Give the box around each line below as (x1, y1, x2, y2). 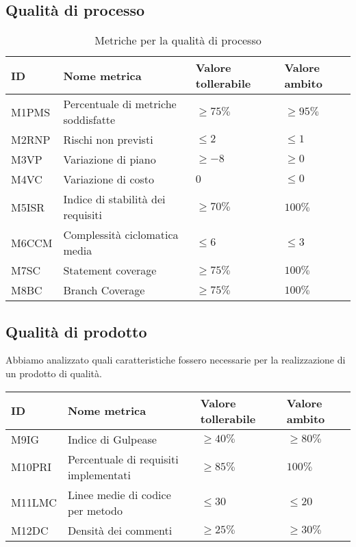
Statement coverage (63, 262, 157, 279)
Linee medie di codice (67, 486, 171, 503)
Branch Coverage (63, 282, 145, 298)
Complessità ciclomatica (63, 227, 179, 243)
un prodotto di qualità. (5, 366, 102, 380)
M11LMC (11, 494, 57, 511)
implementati (67, 466, 131, 483)
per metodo (67, 502, 123, 518)
